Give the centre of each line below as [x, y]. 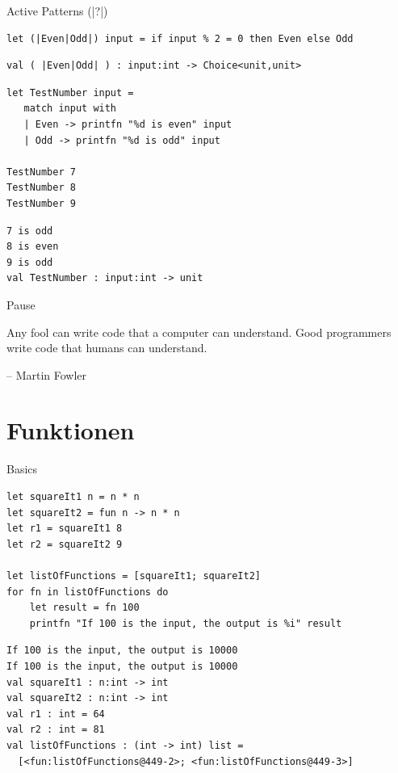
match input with [70, 109]
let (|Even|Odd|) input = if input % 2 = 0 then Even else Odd [180, 38]
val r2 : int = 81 [56, 730]
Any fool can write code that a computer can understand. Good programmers [199, 332]
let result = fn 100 [84, 608]
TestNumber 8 [41, 188]
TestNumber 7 [41, 172]
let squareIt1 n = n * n [73, 497]
